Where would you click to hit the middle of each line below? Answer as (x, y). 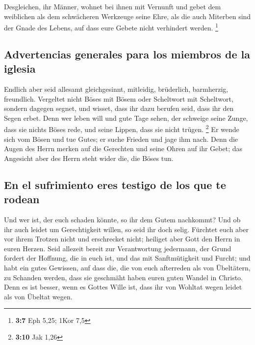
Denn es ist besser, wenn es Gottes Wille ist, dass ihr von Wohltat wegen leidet (123, 287)
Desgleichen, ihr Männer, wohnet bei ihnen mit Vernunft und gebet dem (113, 6)
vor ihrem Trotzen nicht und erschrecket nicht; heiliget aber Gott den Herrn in (122, 239)
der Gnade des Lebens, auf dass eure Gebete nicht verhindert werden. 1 (111, 27)
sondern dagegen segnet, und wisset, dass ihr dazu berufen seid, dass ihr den (119, 108)
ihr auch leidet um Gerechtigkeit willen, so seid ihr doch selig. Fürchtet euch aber (126, 229)
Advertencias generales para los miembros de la (127, 54)
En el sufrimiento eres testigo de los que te (115, 184)
